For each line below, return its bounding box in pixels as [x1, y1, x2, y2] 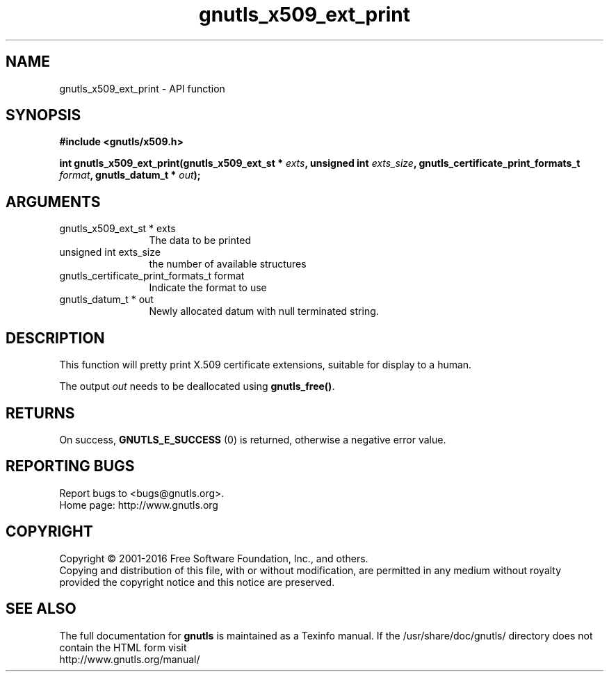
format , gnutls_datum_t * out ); [59, 169, 201, 181]
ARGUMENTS [6, 193, 101, 211]
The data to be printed [149, 234, 251, 247]
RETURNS [6, 404, 75, 422]
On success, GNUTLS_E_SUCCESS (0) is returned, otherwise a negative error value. [59, 433, 446, 446]
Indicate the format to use [149, 282, 267, 294]
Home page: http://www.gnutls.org [59, 498, 218, 511]
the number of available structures [149, 258, 307, 270]
